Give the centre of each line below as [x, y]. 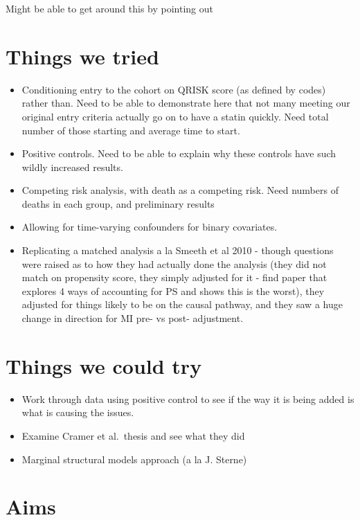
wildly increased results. [72, 167]
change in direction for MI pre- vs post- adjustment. [133, 318]
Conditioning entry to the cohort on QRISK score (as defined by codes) [174, 89]
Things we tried [82, 56]
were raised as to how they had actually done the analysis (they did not [174, 263]
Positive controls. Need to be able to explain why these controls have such [179, 153]
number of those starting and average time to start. [131, 130]
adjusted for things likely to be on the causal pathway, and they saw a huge [182, 304]
